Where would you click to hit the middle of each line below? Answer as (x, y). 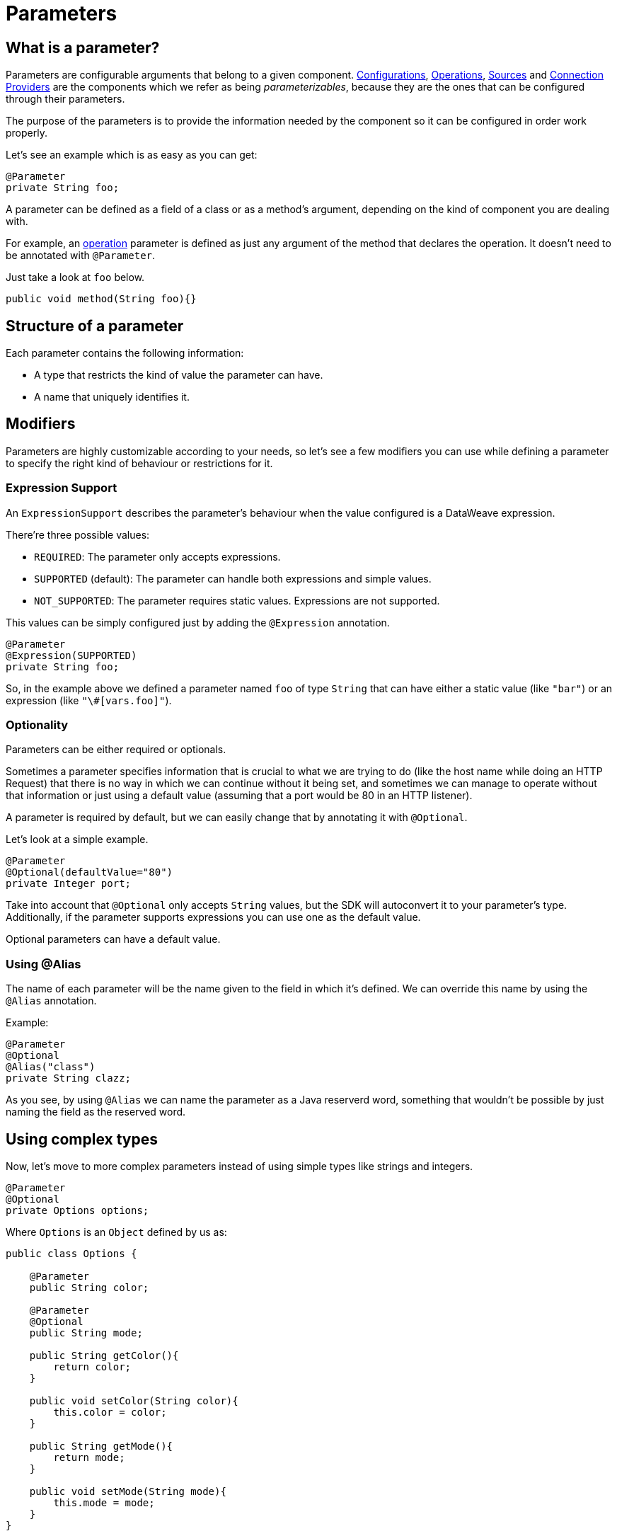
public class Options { (71, 1253)
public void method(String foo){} (101, 299)
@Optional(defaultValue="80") (90, 872)
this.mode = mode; (104, 1502)
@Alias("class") (51, 1067)
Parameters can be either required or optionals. (116, 750)
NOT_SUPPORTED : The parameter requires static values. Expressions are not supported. (237, 600)
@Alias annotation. (51, 1001)
